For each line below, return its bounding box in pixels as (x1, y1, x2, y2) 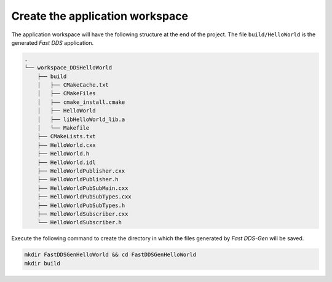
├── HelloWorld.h (37, 151, 90, 157)
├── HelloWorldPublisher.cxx (37, 168, 125, 174)
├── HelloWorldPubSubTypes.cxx (37, 194, 132, 200)
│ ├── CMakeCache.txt (37, 82, 109, 88)
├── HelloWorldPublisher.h (37, 176, 119, 183)
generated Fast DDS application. (11, 39, 94, 46)
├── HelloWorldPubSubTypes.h (37, 202, 125, 209)
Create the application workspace (11, 9, 189, 23)
